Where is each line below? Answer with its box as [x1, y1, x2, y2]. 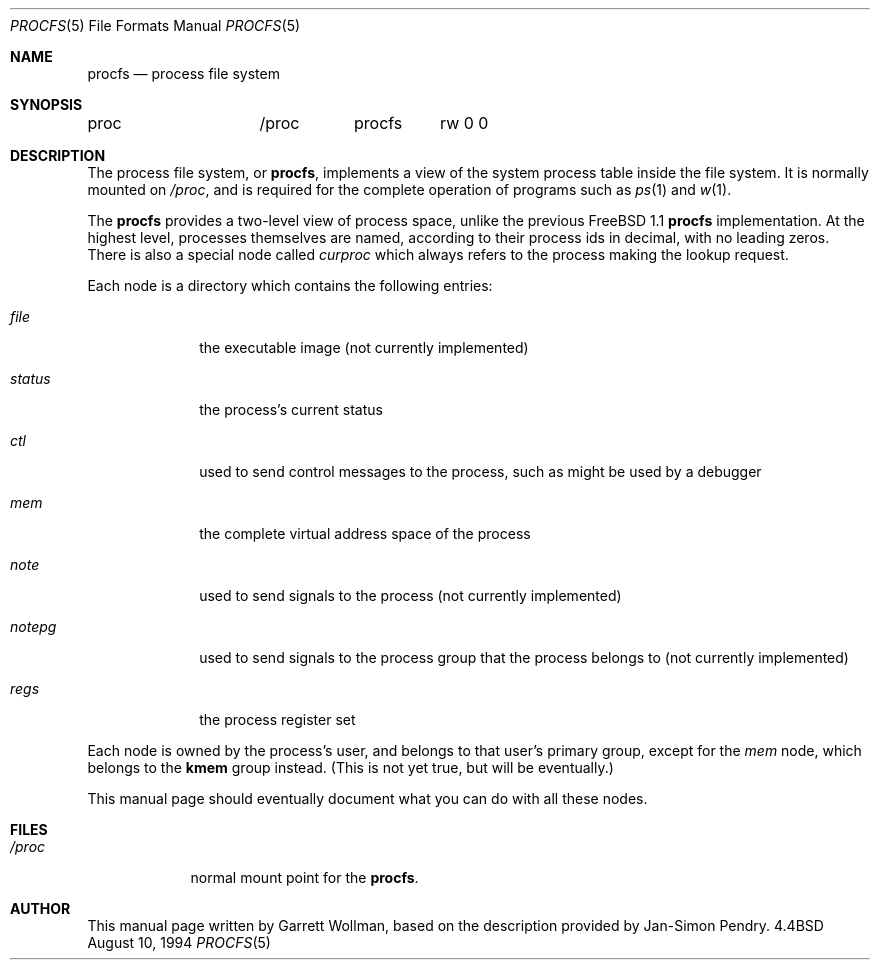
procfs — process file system [87, 65, 280, 82]
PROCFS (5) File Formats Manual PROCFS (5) [10, 17, 301, 34]
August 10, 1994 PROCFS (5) [87, 934, 271, 951]
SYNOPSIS [10, 96, 83, 113]
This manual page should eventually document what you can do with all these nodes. [87, 790, 648, 807]
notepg [10, 618, 57, 635]
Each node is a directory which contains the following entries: [87, 277, 493, 294]
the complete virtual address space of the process [199, 525, 531, 542]
